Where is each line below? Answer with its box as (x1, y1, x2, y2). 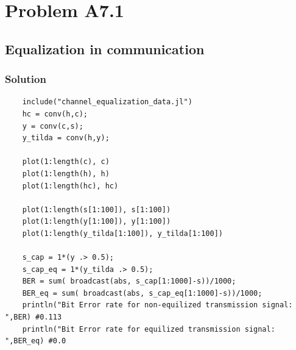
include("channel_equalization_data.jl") (22, 98, 192, 107)
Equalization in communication (5, 39, 205, 58)
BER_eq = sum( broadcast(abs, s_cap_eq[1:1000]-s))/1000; (22, 288, 263, 298)
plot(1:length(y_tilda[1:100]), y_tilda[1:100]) (22, 229, 223, 238)
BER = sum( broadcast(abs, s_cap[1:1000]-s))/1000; (22, 277, 236, 286)
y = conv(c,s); (22, 121, 83, 130)
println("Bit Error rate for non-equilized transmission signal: (22, 301, 293, 310)
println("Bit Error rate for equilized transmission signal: (22, 324, 275, 334)
